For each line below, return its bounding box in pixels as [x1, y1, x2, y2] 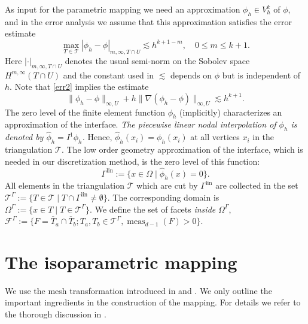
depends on [170, 68, 212, 81]
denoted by [5, 131, 44, 143]
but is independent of [222, 68, 301, 81]
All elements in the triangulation [5, 179, 125, 192]
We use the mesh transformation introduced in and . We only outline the [5, 284, 272, 296]
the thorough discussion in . [5, 308, 106, 320]
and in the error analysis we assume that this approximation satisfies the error [5, 15, 292, 28]
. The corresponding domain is [107, 190, 219, 203]
